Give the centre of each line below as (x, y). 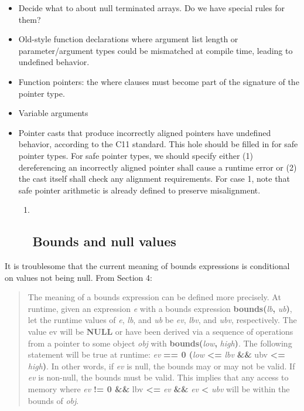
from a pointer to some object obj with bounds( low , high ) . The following (160, 343)
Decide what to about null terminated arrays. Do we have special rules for (152, 8)
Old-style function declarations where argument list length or (128, 39)
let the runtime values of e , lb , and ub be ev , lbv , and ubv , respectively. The (162, 320)
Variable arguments (53, 113)
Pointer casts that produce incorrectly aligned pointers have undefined (145, 132)
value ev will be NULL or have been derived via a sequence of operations (160, 332)
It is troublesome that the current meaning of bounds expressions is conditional (147, 266)
